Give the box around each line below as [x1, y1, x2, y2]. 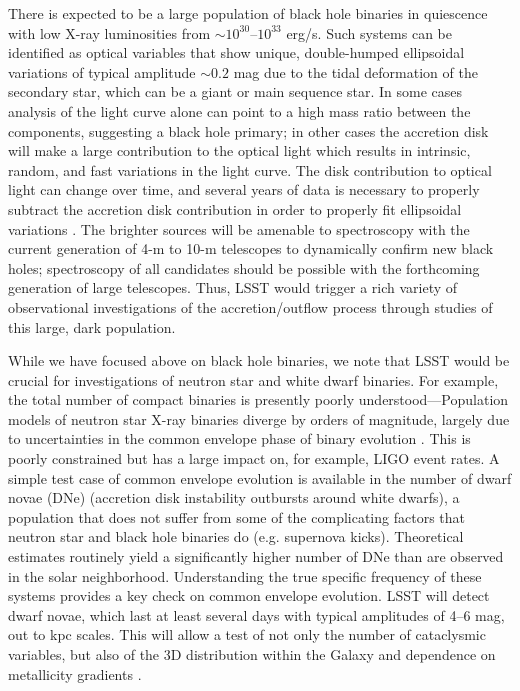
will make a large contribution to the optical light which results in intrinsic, [8, 140, 471, 161]
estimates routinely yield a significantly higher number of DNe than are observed [8, 546, 504, 567]
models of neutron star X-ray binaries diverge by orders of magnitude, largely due [8, 408, 510, 429]
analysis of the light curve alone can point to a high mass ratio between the [8, 100, 471, 121]
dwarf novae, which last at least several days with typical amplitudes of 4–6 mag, [8, 604, 505, 625]
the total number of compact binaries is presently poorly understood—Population [8, 389, 509, 410]
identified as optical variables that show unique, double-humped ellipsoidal [8, 42, 465, 63]
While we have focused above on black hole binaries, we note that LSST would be [8, 350, 510, 371]
